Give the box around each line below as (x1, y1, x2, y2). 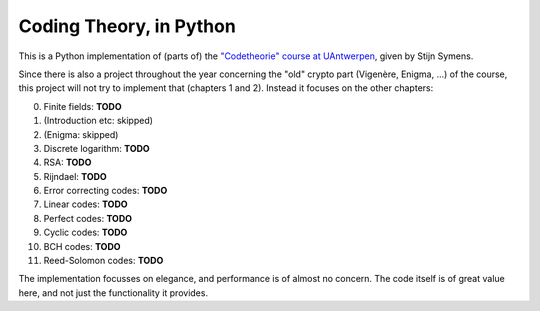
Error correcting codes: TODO (43, 185, 168, 197)
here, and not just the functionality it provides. (18, 286, 209, 299)
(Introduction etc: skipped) (43, 115, 154, 127)
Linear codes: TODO (43, 198, 129, 210)
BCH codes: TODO (43, 240, 121, 252)
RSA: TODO (43, 156, 92, 169)
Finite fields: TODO (43, 100, 122, 112)
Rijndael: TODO (43, 170, 107, 182)
